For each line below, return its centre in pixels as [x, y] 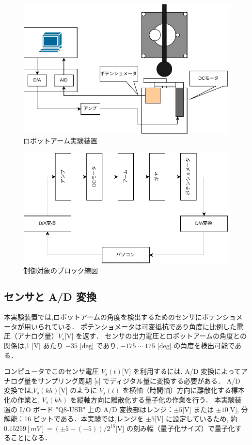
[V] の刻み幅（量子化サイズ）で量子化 [175, 428]
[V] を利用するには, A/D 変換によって [181, 371]
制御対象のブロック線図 [61, 270]
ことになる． [31, 437]
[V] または [198, 409]
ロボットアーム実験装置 [60, 141]
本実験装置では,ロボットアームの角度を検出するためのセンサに [103, 317]
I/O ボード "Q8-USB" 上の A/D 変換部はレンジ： [97, 409]
